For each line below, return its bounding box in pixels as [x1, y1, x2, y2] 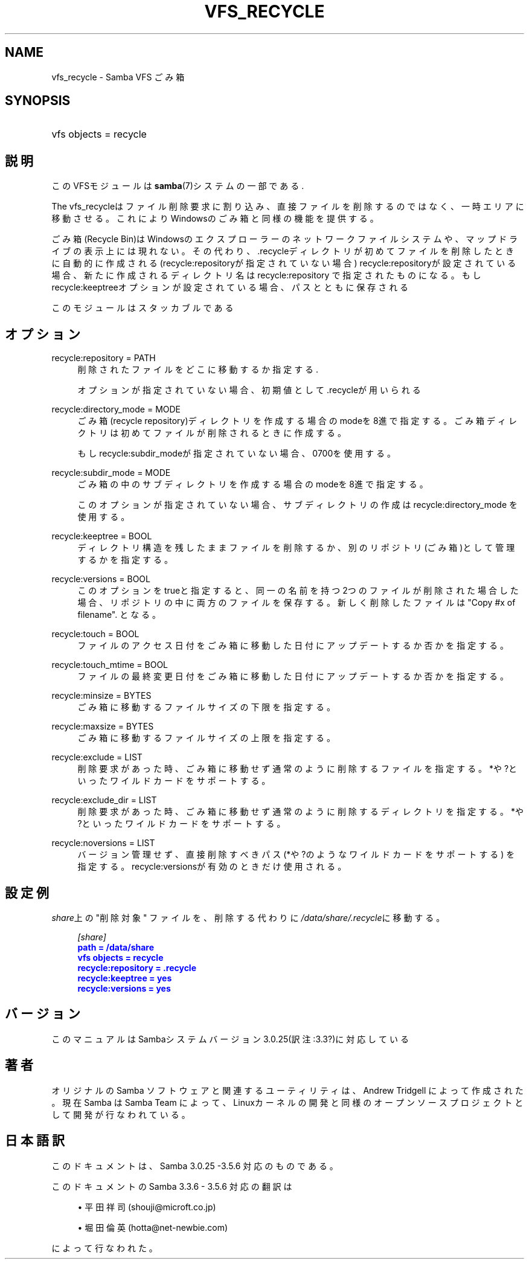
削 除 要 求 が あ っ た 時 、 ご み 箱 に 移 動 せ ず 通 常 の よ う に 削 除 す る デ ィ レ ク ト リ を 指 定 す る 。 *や [77, 806, 524, 817]
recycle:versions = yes [77, 983, 171, 993]
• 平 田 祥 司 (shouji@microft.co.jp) [77, 1201, 216, 1212]
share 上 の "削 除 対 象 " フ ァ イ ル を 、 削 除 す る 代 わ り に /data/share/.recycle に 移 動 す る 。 [51, 912, 445, 923]
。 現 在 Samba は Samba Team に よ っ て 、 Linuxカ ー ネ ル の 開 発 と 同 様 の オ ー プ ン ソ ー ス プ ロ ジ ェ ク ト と [51, 1097, 524, 1108]
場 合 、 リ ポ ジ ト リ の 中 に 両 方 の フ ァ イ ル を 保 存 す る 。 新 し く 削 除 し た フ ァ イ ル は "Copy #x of [77, 597, 516, 608]
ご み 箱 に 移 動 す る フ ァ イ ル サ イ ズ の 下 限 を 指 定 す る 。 [77, 702, 335, 713]
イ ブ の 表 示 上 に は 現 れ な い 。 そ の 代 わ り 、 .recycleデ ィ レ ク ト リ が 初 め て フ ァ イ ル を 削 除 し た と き [51, 246, 515, 257]
